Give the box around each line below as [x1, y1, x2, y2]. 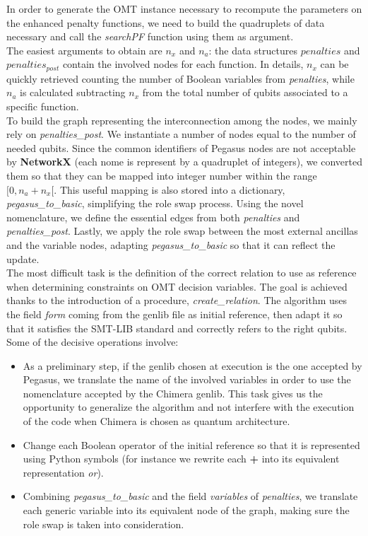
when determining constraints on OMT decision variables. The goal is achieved [6, 279, 348, 293]
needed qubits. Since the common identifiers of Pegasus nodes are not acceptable [6, 140, 356, 155]
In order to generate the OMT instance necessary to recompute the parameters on [6, 1, 362, 16]
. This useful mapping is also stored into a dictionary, [54, 182, 285, 197]
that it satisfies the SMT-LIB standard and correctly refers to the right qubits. [6, 320, 348, 335]
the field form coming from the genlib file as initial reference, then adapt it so [6, 306, 343, 321]
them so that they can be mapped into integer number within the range [6, 168, 317, 182]
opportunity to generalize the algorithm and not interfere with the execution [23, 400, 355, 414]
